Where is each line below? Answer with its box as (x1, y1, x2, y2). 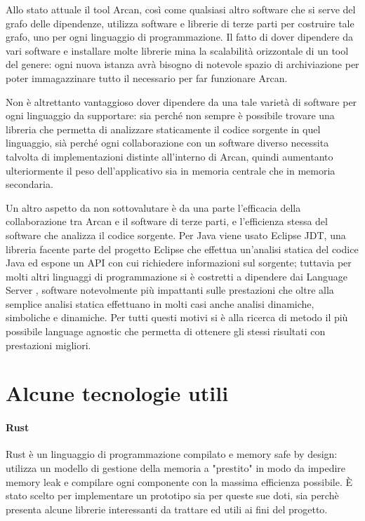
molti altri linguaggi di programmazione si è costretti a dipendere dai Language (6, 269, 348, 283)
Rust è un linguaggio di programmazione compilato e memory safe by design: (6, 447, 338, 461)
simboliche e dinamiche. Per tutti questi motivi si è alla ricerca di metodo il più (6, 310, 348, 325)
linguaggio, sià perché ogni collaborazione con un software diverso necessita (6, 135, 329, 150)
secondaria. (6, 177, 53, 191)
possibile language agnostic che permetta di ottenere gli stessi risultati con (6, 324, 326, 339)
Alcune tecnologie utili (6, 379, 229, 407)
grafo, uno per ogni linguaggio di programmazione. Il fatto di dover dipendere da (6, 29, 353, 44)
